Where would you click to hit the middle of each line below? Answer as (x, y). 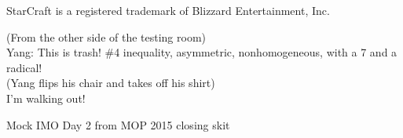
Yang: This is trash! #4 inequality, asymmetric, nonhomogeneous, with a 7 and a (202, 52)
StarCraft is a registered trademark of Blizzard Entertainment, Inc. (168, 10)
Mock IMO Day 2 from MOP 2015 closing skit (118, 124)
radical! (24, 67)
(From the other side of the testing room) (106, 36)
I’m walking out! (46, 98)
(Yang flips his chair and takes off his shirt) (111, 83)
